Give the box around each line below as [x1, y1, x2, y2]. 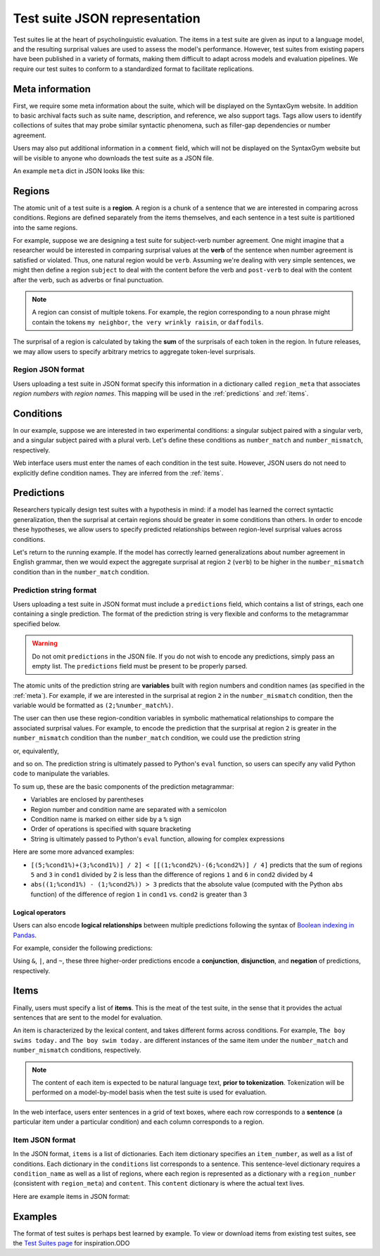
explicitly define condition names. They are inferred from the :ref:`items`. [13, 469, 224, 477]
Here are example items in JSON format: [13, 1192, 130, 1200]
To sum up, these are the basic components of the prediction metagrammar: [13, 782, 234, 791]
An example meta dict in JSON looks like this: [13, 166, 145, 175]
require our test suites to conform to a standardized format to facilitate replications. [13, 64, 255, 73]
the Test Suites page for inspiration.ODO [13, 1239, 130, 1248]
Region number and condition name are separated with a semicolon [30, 805, 227, 813]
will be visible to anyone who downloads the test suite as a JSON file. [13, 153, 214, 162]
